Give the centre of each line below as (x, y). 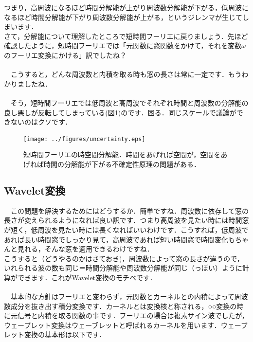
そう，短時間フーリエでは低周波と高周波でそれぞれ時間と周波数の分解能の (129, 102)
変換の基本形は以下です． (65, 334)
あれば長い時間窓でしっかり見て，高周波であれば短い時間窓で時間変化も (119, 239)
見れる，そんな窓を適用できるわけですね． (85, 249)
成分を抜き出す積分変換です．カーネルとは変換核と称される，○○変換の (124, 306)
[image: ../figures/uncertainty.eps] (84, 139)
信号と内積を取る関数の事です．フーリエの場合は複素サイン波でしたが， (133, 315)
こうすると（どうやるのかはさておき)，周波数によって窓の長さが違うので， (124, 258)
